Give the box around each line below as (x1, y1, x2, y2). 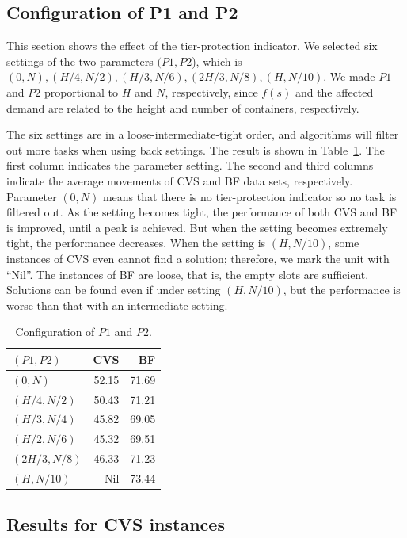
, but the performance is (283, 281, 401, 298)
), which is (192, 52, 242, 69)
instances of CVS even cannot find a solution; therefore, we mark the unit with (6, 250, 390, 266)
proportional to (44, 83, 118, 100)
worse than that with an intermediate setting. (6, 296, 228, 313)
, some (328, 235, 359, 251)
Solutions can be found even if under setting (6, 281, 221, 298)
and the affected (295, 83, 374, 100)
